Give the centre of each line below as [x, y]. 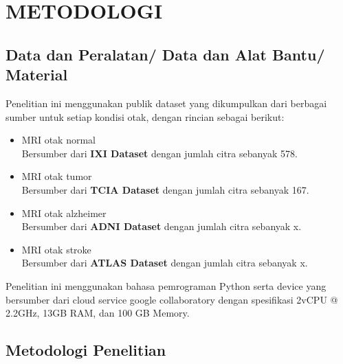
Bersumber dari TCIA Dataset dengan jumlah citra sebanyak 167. [165, 189]
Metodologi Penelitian [86, 350]
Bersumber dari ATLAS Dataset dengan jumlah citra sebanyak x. [165, 263]
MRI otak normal [58, 140]
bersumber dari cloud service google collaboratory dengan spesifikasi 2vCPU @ [172, 299]
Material [37, 75]
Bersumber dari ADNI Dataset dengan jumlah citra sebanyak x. [162, 226]
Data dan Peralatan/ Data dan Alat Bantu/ [165, 54]
